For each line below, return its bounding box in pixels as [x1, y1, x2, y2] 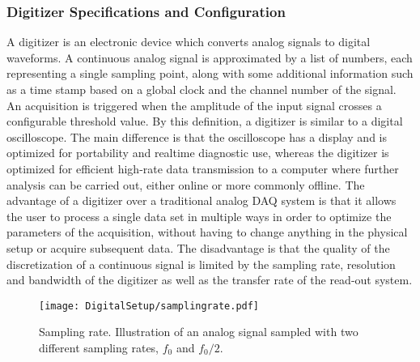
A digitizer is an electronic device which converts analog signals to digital [6, 33, 371, 50]
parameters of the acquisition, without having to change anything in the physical [6, 224, 408, 241]
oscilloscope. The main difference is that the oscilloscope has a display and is [6, 128, 387, 145]
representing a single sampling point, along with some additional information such [6, 65, 414, 82]
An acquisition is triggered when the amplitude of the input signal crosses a [6, 96, 382, 113]
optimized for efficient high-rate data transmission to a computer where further [6, 160, 399, 177]
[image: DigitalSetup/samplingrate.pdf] [39, 300, 260, 312]
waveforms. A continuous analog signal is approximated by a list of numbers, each [6, 49, 413, 66]
